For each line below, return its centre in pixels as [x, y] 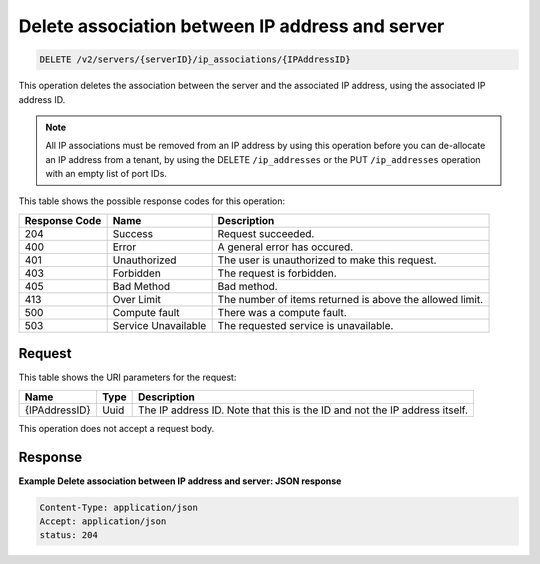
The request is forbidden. [277, 273]
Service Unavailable [159, 325]
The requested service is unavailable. [305, 325]
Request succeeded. [266, 233]
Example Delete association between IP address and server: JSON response [180, 481]
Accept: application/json [103, 521]
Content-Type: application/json [119, 507]
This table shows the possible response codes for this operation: [152, 201]
